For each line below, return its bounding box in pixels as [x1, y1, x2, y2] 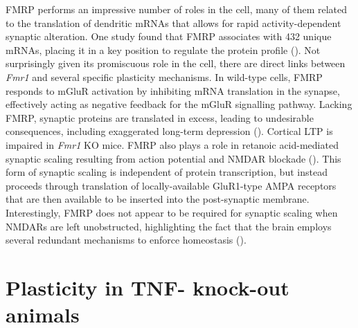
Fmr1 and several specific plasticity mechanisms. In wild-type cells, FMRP [6, 69, 323, 84]
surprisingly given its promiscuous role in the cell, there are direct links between [6, 56, 346, 71]
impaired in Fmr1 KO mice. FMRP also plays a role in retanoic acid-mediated [6, 137, 339, 152]
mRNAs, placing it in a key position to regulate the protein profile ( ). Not [6, 42, 321, 57]
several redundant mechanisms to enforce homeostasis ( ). [6, 233, 247, 247]
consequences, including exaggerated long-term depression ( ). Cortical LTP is [6, 124, 333, 138]
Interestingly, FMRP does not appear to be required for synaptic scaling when [6, 205, 338, 219]
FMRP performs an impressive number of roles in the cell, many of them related [6, 2, 348, 16]
